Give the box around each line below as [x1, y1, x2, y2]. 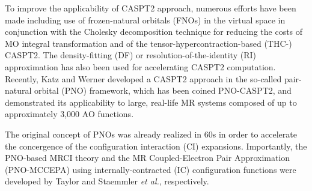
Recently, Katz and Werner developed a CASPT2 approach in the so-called [5, 72, 282, 85]
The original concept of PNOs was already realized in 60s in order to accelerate [5, 127, 297, 140]
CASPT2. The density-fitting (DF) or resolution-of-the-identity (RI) [5, 49, 256, 61]
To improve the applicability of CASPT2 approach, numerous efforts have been [5, 2, 296, 14]
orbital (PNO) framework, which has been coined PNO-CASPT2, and [34, 84, 292, 97]
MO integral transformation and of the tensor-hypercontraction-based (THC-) [5, 37, 292, 49]
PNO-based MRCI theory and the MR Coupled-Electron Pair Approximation [5, 151, 290, 164]
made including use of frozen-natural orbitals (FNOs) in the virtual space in [5, 13, 286, 26]
